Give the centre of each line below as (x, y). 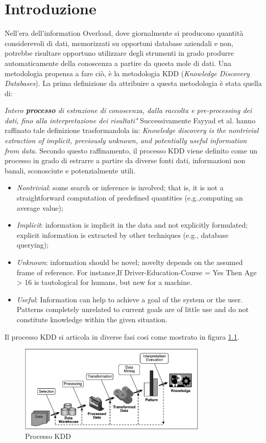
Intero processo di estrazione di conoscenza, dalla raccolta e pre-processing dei (128, 110)
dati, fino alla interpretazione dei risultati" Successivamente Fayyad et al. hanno (130, 120)
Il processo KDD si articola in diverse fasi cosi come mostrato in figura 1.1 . (122, 336)
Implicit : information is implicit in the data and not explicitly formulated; (132, 225)
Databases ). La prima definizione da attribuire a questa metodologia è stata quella (133, 83)
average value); (40, 207)
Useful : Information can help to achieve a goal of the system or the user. (130, 299)
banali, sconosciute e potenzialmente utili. (70, 170)
